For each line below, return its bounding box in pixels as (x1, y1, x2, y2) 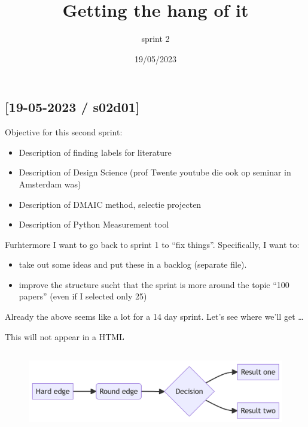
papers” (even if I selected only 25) (19, 290, 147, 302)
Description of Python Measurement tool (19, 218, 169, 231)
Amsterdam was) (19, 177, 81, 190)
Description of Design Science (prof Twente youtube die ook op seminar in (19, 166, 291, 178)
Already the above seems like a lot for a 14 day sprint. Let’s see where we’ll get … (5, 310, 304, 323)
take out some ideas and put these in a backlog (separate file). (19, 258, 247, 271)
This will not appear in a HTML (5, 330, 124, 343)
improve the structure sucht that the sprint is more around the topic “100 (19, 278, 289, 290)
